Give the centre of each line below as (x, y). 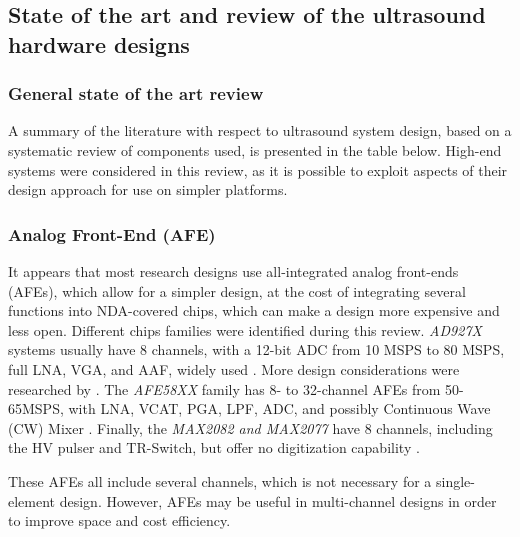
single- (455, 480)
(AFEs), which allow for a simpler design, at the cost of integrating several (237, 290)
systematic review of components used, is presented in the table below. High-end (255, 149)
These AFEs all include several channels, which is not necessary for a (220, 480)
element (32, 500)
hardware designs (99, 43)
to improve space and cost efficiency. (119, 520)
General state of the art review (136, 93)
